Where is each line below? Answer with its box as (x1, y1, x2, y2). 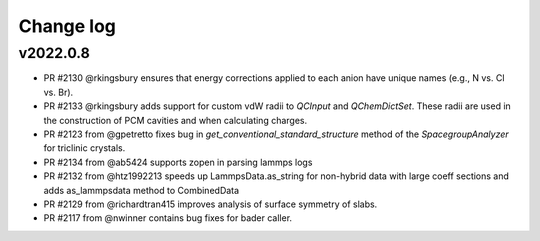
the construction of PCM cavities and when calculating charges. (43, 114, 308, 126)
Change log (18, 15, 117, 37)
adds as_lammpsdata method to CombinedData (43, 184, 240, 196)
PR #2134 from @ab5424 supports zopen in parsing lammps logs (43, 156, 313, 168)
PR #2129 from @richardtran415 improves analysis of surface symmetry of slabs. (43, 198, 378, 210)
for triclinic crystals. (43, 142, 126, 154)
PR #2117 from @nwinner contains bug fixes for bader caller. (43, 212, 293, 224)
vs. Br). (43, 86, 74, 98)
